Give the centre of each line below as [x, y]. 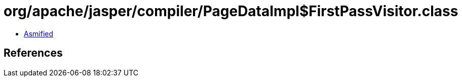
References [33, 53]
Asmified [39, 33]
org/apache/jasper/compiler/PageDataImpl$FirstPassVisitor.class [231, 11]
